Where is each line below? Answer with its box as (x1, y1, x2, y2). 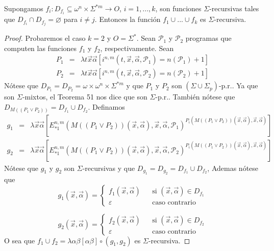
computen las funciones (4, 42, 77, 53)
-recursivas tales (209, 3, 259, 13)
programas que (185, 33, 232, 43)
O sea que (4, 235, 35, 245)
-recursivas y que (82, 162, 135, 173)
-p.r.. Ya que (218, 80, 258, 91)
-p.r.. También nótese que (155, 91, 235, 102)
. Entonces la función (94, 14, 161, 24)
